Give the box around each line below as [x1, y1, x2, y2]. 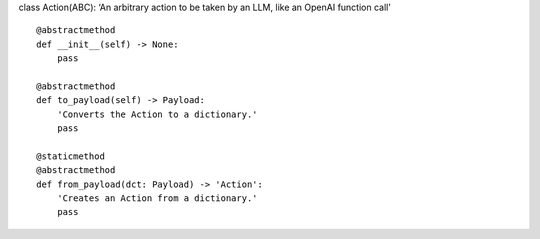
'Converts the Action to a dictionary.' [56, 108, 259, 120]
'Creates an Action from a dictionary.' [56, 193, 259, 204]
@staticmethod [36, 150, 105, 162]
